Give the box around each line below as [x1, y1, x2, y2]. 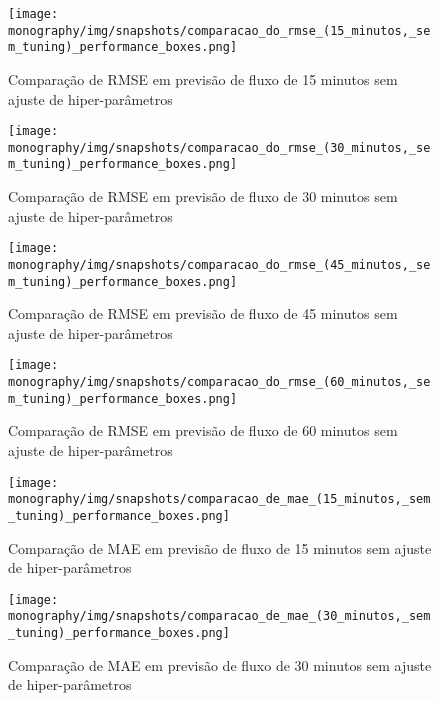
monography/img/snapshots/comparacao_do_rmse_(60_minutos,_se [8, 375, 431, 390]
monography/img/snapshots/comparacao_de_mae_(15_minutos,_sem [8, 492, 431, 507]
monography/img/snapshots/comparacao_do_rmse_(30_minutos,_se [8, 140, 431, 155]
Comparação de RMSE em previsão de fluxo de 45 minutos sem [8, 303, 398, 324]
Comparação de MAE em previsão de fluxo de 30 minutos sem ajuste [8, 654, 432, 675]
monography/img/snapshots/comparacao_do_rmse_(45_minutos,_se [8, 257, 431, 272]
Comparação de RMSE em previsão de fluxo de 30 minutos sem [8, 186, 398, 207]
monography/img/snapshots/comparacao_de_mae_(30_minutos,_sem [8, 609, 431, 624]
